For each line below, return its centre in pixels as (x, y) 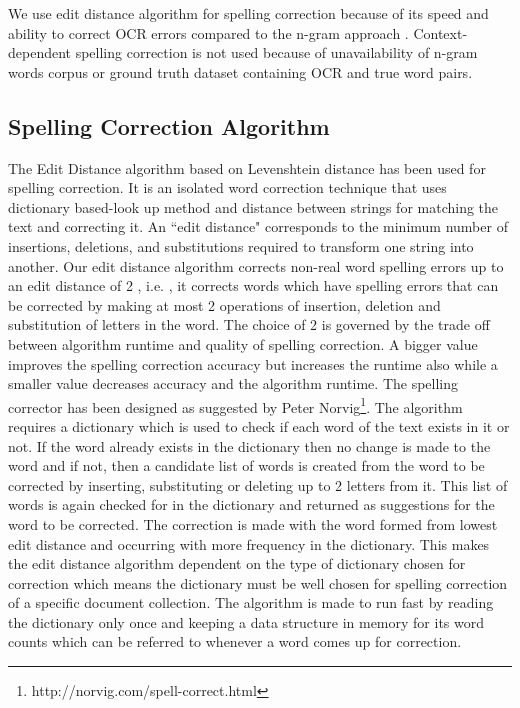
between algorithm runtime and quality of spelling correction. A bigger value (243, 343)
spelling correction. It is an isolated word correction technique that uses (227, 187)
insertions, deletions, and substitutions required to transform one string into (241, 245)
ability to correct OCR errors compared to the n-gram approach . (208, 32)
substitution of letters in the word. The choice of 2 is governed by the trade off (249, 324)
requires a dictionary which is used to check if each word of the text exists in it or (259, 425)
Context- (440, 32)
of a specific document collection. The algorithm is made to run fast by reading (251, 602)
